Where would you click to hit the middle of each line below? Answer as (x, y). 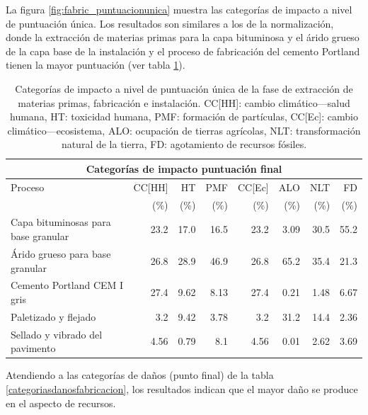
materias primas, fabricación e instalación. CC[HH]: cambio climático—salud (184, 102)
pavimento (33, 348)
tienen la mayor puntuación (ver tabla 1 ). (96, 65)
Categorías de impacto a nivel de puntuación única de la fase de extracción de (184, 88)
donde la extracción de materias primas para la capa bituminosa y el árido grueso (183, 37)
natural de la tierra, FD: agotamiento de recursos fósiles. (184, 144)
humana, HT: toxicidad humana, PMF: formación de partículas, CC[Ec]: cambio (184, 116)
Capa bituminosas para (61, 222)
